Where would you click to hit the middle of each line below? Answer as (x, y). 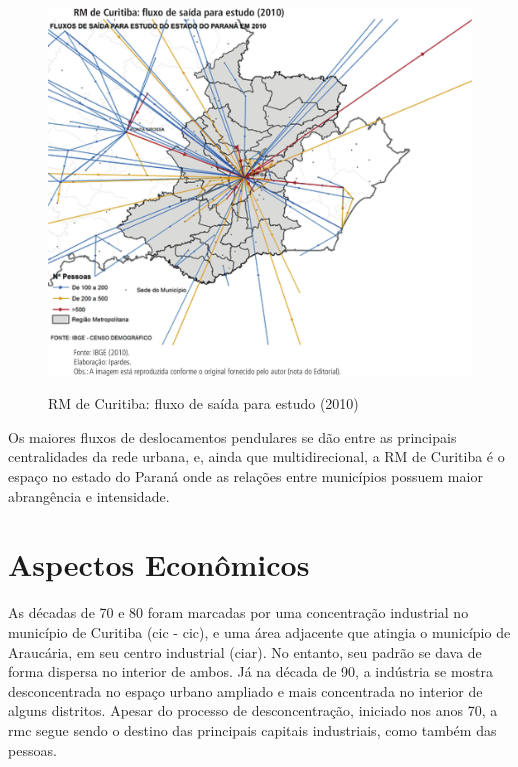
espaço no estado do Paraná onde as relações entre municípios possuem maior (245, 476)
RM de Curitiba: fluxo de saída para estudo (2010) (203, 403)
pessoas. (32, 749)
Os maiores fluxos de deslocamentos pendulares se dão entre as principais (232, 436)
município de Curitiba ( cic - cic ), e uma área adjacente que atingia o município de (259, 631)
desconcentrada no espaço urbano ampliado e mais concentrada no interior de (245, 690)
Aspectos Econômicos (159, 564)
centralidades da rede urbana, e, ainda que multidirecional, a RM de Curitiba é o (256, 456)
